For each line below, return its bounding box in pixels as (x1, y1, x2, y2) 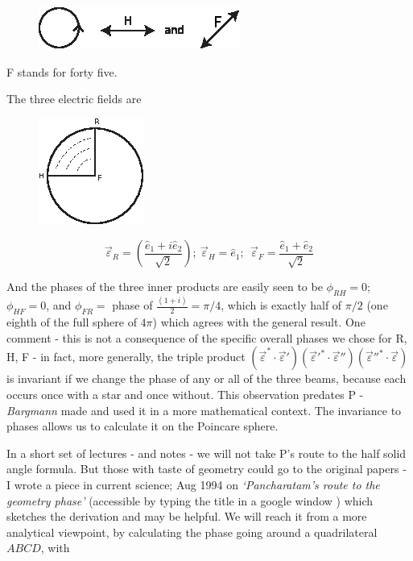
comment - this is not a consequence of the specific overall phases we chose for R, (6, 329, 407, 346)
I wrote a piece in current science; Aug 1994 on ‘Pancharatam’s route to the (6, 476, 380, 493)
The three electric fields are (6, 90, 142, 107)
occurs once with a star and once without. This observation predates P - (6, 386, 364, 403)
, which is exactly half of (221, 297, 342, 314)
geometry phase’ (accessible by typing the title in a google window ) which (6, 492, 374, 509)
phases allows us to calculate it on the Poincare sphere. (6, 418, 279, 434)
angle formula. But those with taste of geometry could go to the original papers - (6, 460, 407, 477)
